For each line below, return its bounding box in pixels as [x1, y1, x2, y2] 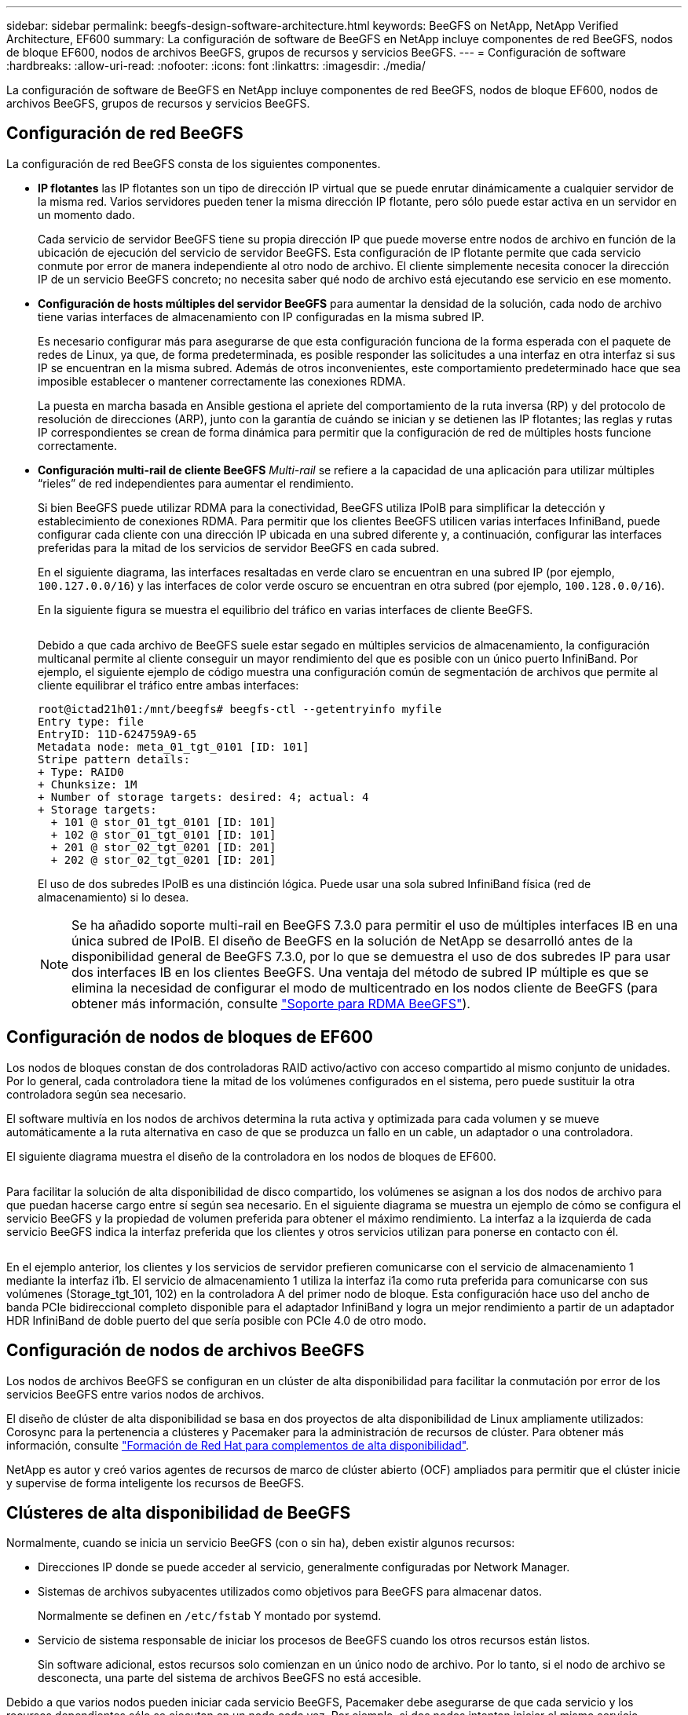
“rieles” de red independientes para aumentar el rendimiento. [38, 476, 354, 490]
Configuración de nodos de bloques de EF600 [6, 1027, 373, 1048]
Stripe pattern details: [38, 752, 190, 766]
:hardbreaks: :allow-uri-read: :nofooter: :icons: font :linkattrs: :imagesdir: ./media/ [6, 59, 426, 72]
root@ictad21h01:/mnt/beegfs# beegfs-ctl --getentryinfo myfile [38, 702, 442, 715]
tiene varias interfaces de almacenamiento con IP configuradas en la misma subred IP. [38, 309, 485, 324]
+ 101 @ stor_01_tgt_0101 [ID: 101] [50, 815, 276, 828]
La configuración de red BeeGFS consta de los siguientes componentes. [6, 156, 381, 170]
